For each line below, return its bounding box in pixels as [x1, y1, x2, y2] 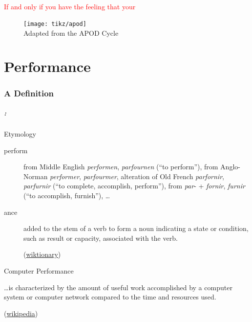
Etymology [4, 129, 36, 138]
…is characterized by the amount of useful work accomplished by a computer [4, 282, 232, 292]
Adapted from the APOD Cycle [23, 27, 119, 38]
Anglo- [220, 161, 240, 172]
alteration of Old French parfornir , [121, 171, 224, 181]
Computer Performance [4, 265, 74, 276]
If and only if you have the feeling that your [4, 1, 136, 12]
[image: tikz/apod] [23, 20, 86, 27]
